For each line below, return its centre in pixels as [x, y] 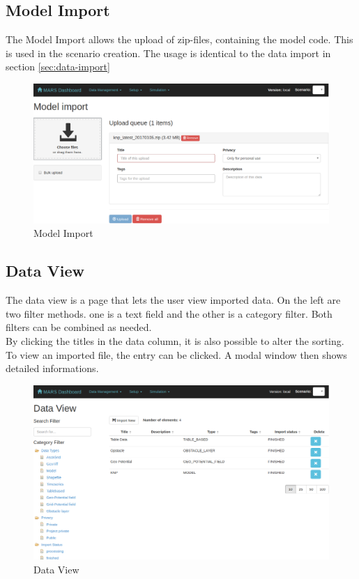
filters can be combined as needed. [79, 327]
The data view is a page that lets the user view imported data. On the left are [173, 300]
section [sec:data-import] [58, 67]
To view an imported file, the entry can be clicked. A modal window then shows [176, 354]
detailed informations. [52, 368]
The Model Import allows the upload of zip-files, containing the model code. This [179, 39]
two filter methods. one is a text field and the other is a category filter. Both [169, 313]
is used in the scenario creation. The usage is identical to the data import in [168, 53]
